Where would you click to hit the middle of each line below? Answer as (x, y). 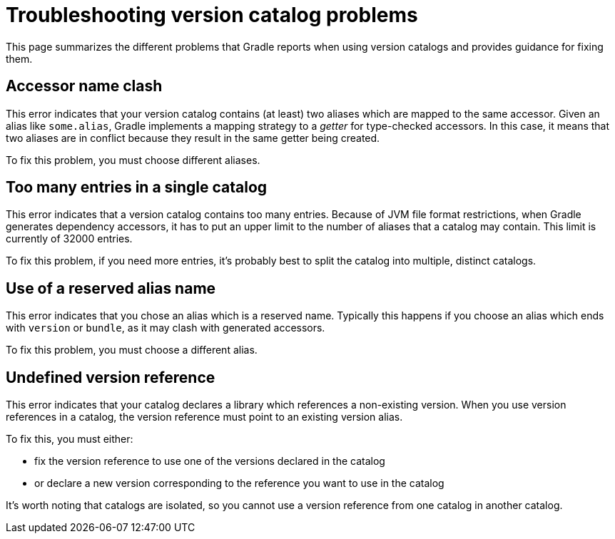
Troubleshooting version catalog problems (212, 15)
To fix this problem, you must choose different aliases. (133, 160)
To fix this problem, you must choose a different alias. (132, 350)
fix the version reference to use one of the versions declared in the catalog (210, 461)
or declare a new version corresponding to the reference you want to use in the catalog (239, 483)
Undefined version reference (111, 377)
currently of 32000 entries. (69, 239)
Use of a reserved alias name (111, 288)
